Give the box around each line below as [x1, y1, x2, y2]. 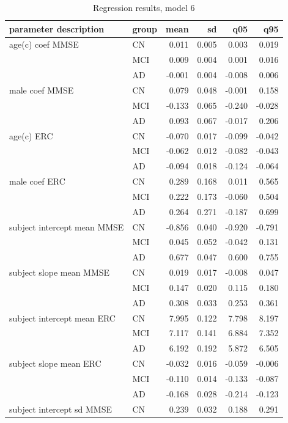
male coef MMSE [9, 83, 74, 96]
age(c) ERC [9, 129, 53, 142]
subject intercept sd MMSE [9, 402, 113, 415]
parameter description [9, 22, 105, 35]
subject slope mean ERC [9, 357, 102, 370]
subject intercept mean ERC [9, 311, 116, 324]
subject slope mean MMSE [9, 266, 110, 279]
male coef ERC [9, 175, 65, 188]
